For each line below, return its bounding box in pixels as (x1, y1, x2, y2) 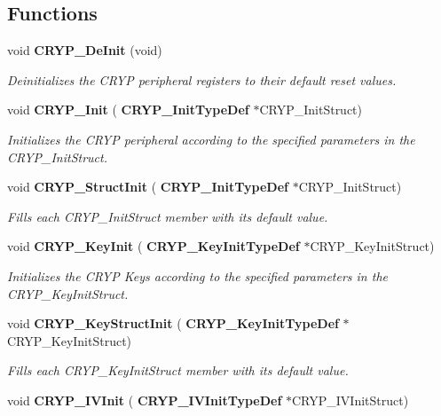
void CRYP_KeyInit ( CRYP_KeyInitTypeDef (7, 237, 300, 255)
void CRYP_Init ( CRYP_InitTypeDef (7, 100, 249, 119)
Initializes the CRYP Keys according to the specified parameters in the (7, 266, 388, 285)
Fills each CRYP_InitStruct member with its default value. (7, 207, 328, 225)
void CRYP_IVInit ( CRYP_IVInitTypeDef (7, 390, 282, 409)
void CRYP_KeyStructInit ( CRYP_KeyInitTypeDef (7, 314, 339, 333)
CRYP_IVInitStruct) (291, 390, 409, 409)
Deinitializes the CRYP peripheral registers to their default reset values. (7, 70, 397, 89)
